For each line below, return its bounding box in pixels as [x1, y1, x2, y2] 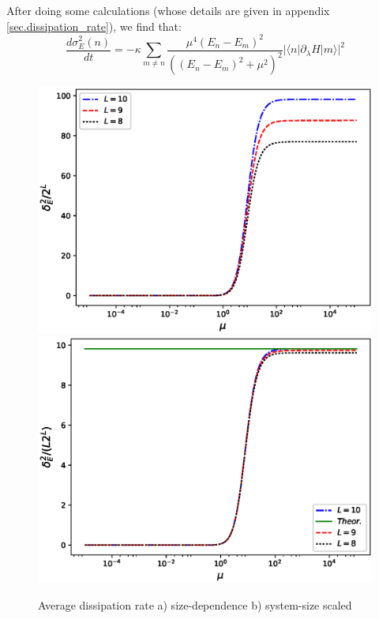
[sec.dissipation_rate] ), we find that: [6, 17, 182, 34]
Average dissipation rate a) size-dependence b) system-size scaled [38, 596, 352, 613]
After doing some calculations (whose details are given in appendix [6, 2, 330, 18]
